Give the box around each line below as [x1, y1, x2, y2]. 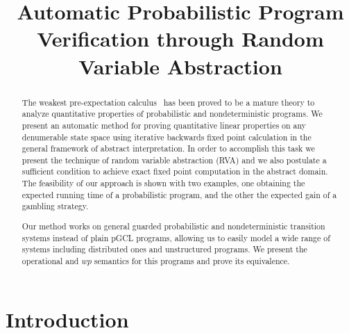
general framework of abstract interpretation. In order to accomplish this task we [22, 143, 315, 154]
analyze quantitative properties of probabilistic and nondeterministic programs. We [22, 108, 323, 120]
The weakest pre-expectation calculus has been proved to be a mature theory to [22, 96, 315, 108]
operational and [22, 254, 79, 266]
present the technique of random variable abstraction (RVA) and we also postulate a [22, 154, 327, 165]
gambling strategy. [22, 200, 89, 212]
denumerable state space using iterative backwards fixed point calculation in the [22, 131, 312, 143]
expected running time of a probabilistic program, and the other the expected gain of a [22, 188, 337, 200]
